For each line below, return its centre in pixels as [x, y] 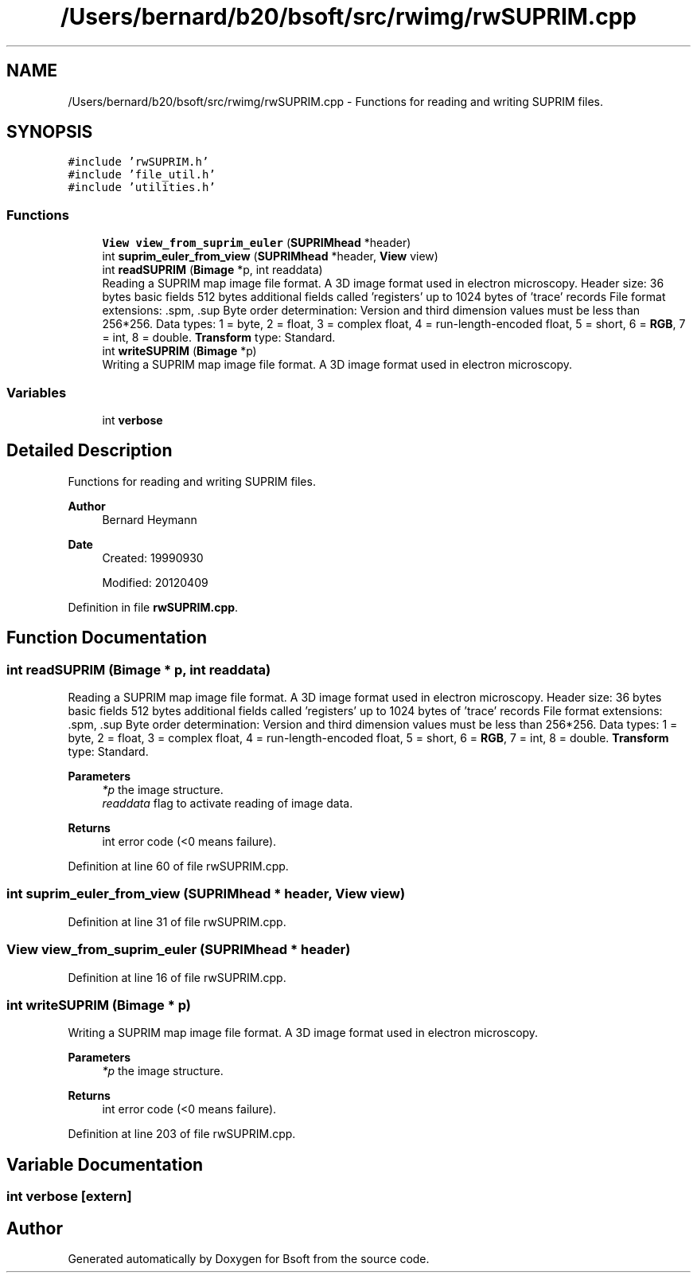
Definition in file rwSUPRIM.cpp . [153, 607]
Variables [37, 392]
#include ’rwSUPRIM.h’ [138, 162]
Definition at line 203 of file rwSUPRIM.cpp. [182, 1134]
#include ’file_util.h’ [142, 175]
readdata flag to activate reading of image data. [228, 803]
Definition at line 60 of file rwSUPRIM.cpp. [178, 866]
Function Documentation [107, 638]
